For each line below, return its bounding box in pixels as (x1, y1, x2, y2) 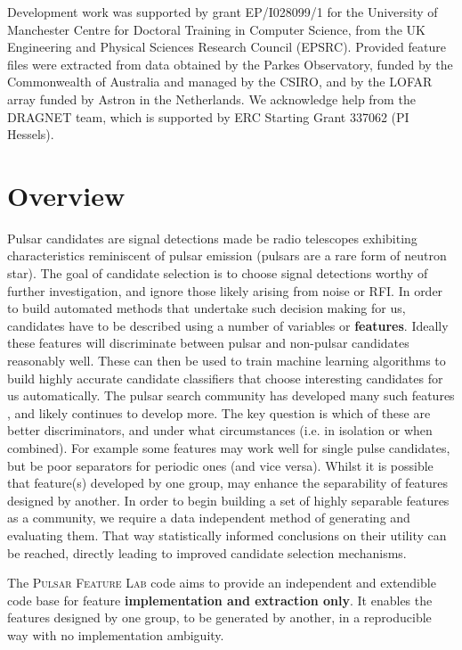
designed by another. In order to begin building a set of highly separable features (7, 490, 450, 509)
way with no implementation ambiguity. (7, 625, 224, 644)
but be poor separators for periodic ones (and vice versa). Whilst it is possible (7, 456, 434, 474)
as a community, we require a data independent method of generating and (7, 508, 410, 527)
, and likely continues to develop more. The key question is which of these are (7, 403, 431, 422)
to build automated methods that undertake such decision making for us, (7, 299, 406, 317)
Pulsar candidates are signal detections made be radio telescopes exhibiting (7, 228, 417, 247)
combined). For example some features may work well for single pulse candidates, (7, 439, 450, 457)
